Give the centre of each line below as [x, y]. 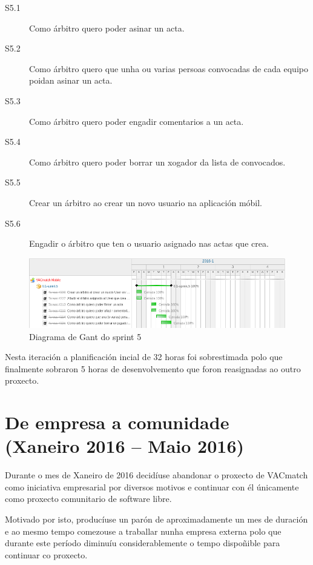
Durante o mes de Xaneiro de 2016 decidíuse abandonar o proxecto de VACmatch [156, 475]
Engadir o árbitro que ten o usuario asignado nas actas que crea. [149, 243]
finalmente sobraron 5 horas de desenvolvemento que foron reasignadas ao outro [153, 368]
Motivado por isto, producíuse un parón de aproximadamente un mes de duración [156, 519]
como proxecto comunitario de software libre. [88, 499]
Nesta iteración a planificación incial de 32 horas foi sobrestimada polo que [144, 357]
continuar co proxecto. [46, 554]
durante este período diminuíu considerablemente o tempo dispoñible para [143, 543]
